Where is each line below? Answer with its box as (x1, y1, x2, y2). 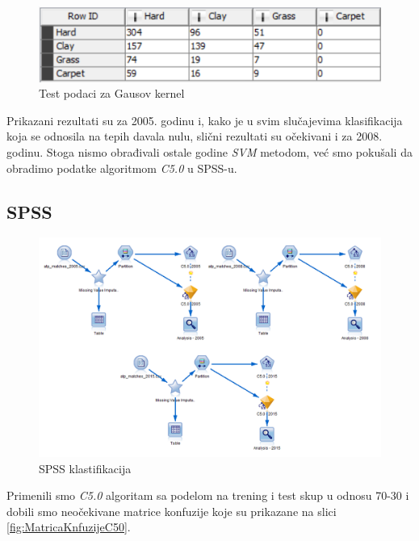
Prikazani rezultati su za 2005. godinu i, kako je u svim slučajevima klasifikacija (6, 111, 403, 128)
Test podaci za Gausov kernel (39, 85, 185, 102)
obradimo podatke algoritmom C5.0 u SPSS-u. (6, 159, 237, 176)
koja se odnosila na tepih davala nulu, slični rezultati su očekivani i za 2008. (6, 128, 383, 145)
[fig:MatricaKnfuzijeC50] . (6, 518, 131, 535)
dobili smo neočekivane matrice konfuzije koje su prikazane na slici (6, 502, 337, 519)
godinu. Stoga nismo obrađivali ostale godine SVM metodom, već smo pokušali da (6, 143, 413, 160)
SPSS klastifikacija (39, 459, 132, 476)
